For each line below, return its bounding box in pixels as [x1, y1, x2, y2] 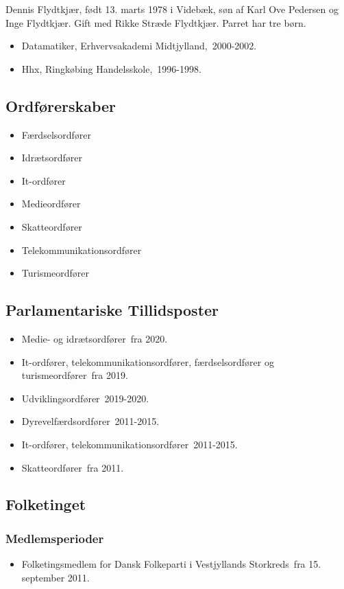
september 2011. [21, 570, 90, 584]
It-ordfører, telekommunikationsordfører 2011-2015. [21, 437, 238, 451]
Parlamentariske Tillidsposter [5, 299, 219, 321]
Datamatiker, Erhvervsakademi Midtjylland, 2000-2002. [21, 38, 257, 53]
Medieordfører [21, 196, 81, 211]
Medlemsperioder [5, 529, 104, 546]
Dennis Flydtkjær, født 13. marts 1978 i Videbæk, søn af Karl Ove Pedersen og [5, 2, 339, 16]
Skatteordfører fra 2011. [21, 460, 124, 474]
